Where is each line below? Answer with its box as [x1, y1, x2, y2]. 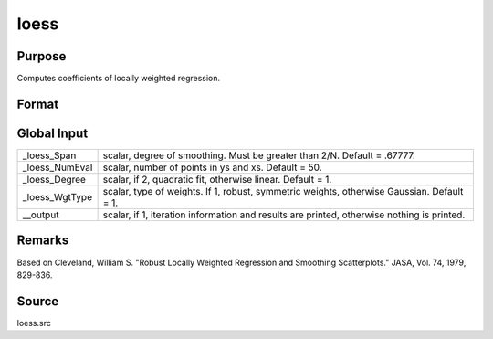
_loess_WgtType [22, 190, 93, 203]
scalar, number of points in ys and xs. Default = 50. [102, 161, 323, 174]
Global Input [16, 125, 89, 141]
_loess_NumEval [22, 161, 93, 174]
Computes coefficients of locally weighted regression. [16, 73, 221, 84]
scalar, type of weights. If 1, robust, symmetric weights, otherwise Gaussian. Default [102, 185, 464, 197]
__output [22, 208, 59, 221]
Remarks [16, 233, 69, 249]
